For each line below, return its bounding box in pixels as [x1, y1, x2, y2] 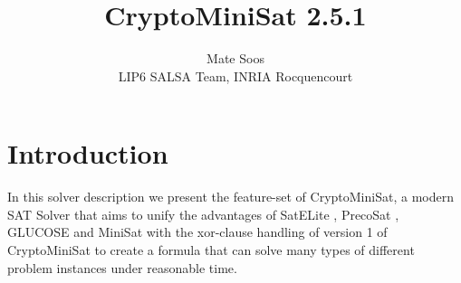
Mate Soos [206, 49, 264, 68]
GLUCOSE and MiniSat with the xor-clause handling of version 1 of [7, 222, 388, 241]
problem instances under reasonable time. [7, 258, 237, 277]
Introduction [7, 135, 168, 172]
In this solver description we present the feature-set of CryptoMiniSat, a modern [7, 187, 454, 206]
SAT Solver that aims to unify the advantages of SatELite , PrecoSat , [7, 204, 399, 223]
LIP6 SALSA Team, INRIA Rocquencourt [118, 66, 353, 85]
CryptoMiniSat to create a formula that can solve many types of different [7, 241, 415, 259]
